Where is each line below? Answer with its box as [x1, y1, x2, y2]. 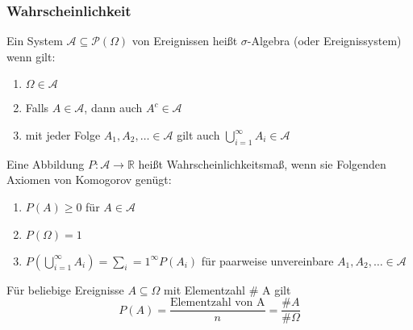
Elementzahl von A [169, 297, 265, 309]
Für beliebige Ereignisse [6, 281, 124, 298]
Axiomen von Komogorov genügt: [6, 171, 172, 188]
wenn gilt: [6, 48, 56, 65]
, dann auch [84, 99, 143, 116]
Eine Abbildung [6, 155, 85, 172]
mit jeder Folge [25, 127, 101, 143]
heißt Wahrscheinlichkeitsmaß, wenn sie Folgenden [138, 155, 386, 172]
